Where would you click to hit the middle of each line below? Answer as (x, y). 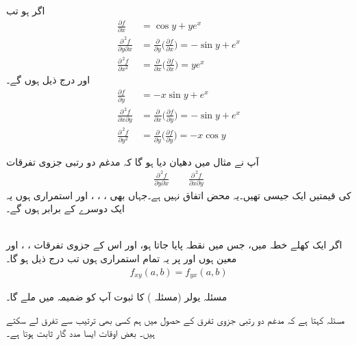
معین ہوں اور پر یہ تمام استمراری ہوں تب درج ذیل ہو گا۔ (122, 258)
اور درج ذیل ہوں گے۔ (48, 80)
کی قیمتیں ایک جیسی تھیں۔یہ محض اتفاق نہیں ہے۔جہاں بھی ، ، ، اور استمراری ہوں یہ (179, 195)
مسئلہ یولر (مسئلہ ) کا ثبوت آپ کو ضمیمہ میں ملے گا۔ (117, 297)
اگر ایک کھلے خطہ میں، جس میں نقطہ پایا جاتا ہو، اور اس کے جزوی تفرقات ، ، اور (174, 245)
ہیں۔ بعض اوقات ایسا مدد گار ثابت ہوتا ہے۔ (81, 333)
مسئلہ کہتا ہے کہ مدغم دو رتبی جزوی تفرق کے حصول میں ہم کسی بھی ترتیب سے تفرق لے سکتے (176, 319)
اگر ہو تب (26, 10)
